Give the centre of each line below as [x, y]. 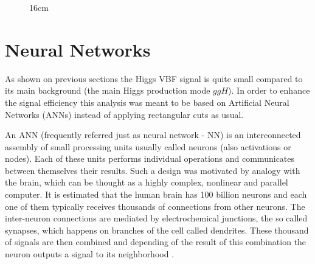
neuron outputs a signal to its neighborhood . [90, 254]
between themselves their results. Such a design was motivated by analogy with [153, 170]
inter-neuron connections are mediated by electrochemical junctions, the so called [156, 218]
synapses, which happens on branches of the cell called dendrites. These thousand [157, 230]
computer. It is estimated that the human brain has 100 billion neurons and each [156, 194]
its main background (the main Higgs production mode [108, 90]
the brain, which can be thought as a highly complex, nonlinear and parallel [147, 182]
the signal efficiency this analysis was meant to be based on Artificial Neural [147, 102]
